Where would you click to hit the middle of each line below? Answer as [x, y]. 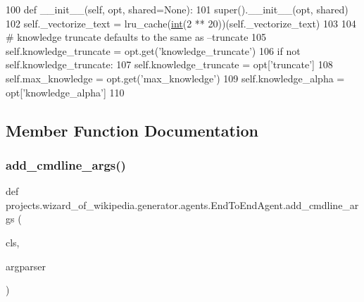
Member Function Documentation [132, 130]
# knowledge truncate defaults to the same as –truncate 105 [136, 37]
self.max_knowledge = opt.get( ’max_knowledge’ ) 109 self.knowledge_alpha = [175, 78]
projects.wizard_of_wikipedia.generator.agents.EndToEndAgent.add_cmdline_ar [182, 205]
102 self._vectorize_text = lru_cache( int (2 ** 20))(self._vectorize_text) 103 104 [181, 23]
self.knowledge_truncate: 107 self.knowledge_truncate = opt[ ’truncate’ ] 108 [169, 64]
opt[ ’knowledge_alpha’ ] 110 [65, 92]
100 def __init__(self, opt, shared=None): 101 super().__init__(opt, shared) [177, 9]
